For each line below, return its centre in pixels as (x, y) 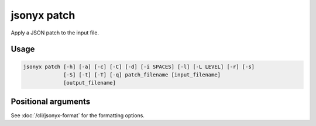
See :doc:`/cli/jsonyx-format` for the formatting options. (78, 115)
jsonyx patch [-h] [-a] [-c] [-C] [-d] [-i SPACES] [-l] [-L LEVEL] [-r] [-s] (139, 66)
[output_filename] (90, 83)
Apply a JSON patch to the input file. (55, 33)
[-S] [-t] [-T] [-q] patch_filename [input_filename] (142, 75)
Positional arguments (51, 101)
